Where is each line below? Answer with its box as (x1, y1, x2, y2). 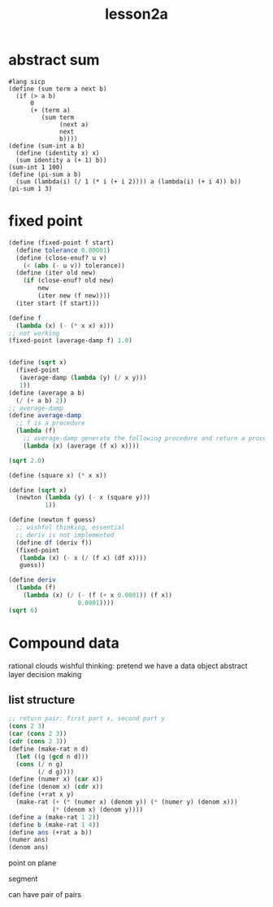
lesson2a (104, 5, 169, 24)
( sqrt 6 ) (8, 606, 38, 614)
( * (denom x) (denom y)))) (51, 805, 144, 813)
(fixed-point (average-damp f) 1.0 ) (8, 337, 132, 345)
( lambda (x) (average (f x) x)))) (23, 442, 140, 450)
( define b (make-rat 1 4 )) (8, 821, 100, 829)
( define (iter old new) (15, 269, 96, 277)
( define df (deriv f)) (15, 539, 93, 547)
